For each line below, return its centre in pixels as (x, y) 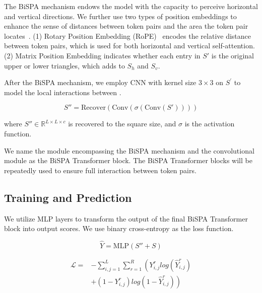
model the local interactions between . (63, 92)
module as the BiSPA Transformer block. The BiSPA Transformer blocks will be (128, 160)
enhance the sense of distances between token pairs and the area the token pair (126, 26)
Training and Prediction (68, 197)
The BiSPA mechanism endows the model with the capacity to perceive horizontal (131, 6)
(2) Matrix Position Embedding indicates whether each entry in (102, 55)
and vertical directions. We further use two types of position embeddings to (120, 16)
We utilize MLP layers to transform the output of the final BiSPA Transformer (126, 218)
